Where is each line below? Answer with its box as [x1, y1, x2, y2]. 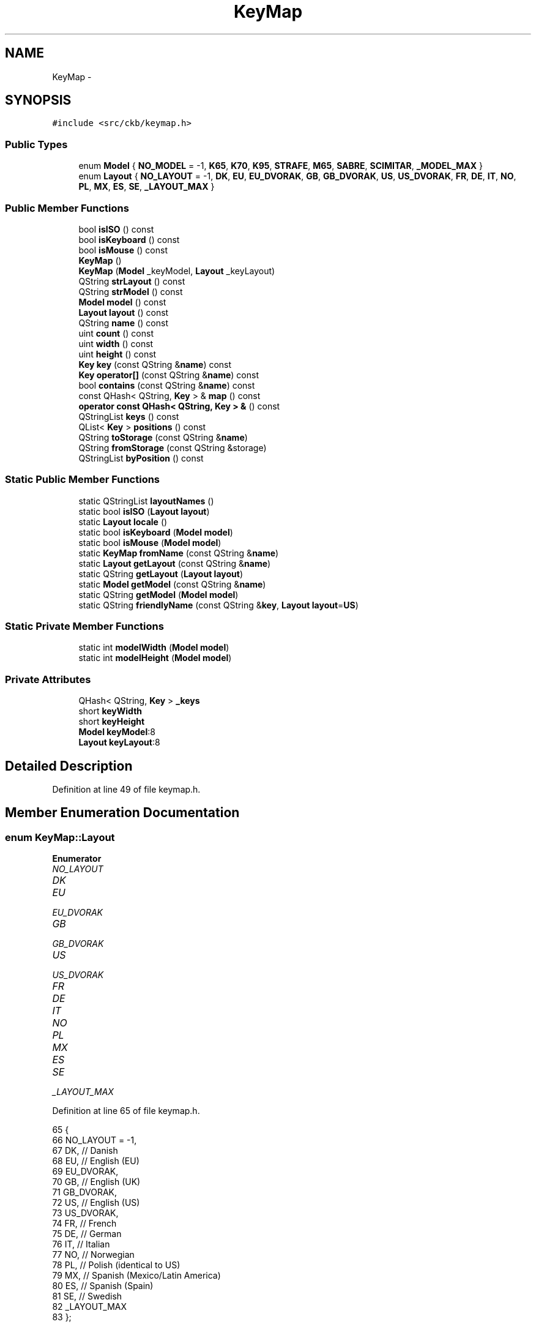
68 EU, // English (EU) [52, 1156, 140, 1167]
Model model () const [78, 296, 166, 307]
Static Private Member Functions [5, 620, 164, 633]
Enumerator [52, 853, 102, 864]
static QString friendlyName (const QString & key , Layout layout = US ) [78, 599, 359, 610]
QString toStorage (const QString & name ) [78, 432, 248, 443]
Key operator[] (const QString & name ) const [78, 369, 259, 380]
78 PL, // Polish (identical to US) [52, 1260, 181, 1271]
